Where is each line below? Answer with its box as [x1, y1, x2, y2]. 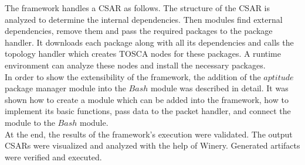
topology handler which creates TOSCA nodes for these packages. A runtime [5, 47, 282, 60]
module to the [5, 116, 55, 128]
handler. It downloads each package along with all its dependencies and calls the [5, 36, 294, 48]
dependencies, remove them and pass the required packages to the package [5, 25, 273, 37]
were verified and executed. [5, 150, 102, 163]
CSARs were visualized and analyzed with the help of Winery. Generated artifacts [5, 139, 300, 152]
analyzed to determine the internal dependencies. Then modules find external [5, 13, 283, 25]
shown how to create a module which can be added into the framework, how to [5, 93, 289, 105]
